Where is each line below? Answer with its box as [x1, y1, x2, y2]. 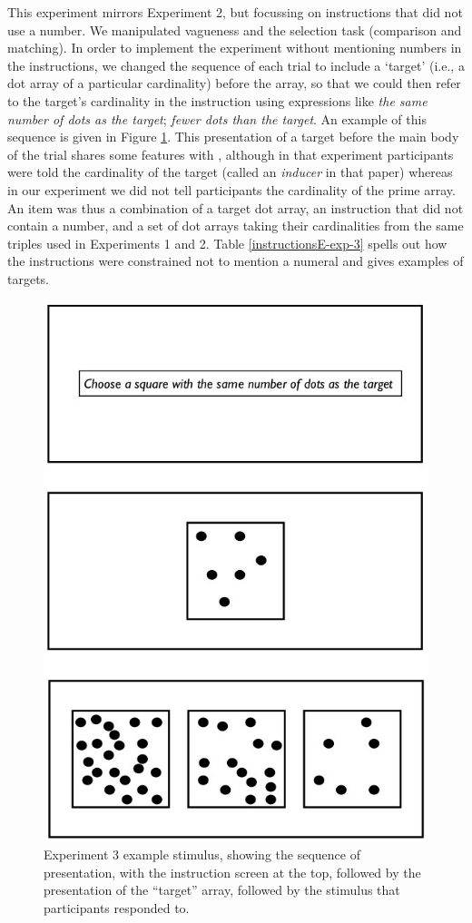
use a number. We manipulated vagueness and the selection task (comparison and [7, 20, 462, 39]
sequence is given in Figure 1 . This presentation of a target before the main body [7, 127, 459, 146]
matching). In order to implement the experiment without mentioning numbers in [7, 38, 462, 57]
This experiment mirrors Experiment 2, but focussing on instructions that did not [7, 3, 463, 21]
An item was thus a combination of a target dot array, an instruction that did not [7, 198, 464, 217]
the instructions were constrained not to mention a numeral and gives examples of [7, 251, 464, 270]
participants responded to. [44, 898, 190, 918]
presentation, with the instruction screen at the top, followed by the [44, 862, 421, 881]
